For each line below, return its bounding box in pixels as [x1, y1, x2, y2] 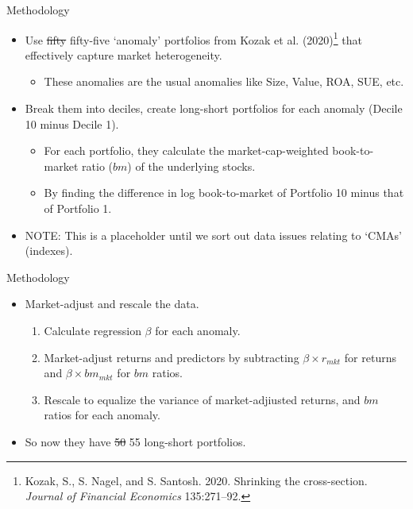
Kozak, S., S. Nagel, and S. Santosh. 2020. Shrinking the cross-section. [25, 472, 368, 488]
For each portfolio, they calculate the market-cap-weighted [44, 142, 329, 159]
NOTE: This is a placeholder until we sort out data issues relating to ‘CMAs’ [25, 226, 402, 243]
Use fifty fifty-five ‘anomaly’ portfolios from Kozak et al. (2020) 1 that [25, 29, 362, 48]
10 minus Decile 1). [25, 115, 119, 132]
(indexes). [25, 242, 73, 259]
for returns [344, 349, 396, 365]
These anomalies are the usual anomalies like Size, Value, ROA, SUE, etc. [44, 73, 404, 90]
